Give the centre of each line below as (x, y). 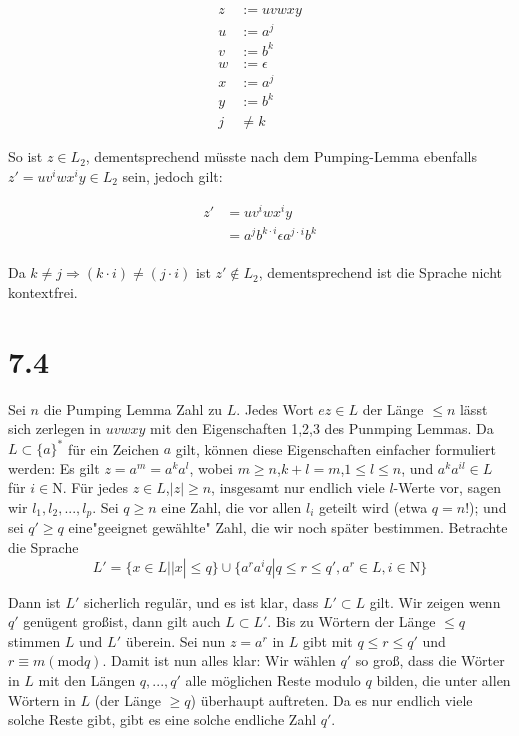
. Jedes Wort (275, 408)
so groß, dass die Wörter (430, 660)
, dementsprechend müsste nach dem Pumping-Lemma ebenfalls (281, 156)
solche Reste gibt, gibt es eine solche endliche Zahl (162, 719)
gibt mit (327, 640)
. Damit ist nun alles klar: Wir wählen (219, 660)
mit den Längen (87, 680)
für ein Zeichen (113, 448)
